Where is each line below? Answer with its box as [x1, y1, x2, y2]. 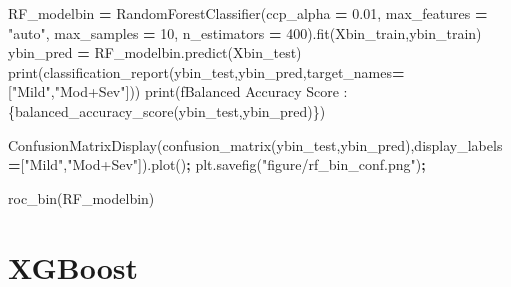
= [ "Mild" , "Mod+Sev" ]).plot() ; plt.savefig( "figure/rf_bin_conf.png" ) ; [8, 154, 426, 175]
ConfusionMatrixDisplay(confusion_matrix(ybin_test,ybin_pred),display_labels [8, 134, 503, 155]
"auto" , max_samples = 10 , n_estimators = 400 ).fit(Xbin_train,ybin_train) [8, 22, 482, 43]
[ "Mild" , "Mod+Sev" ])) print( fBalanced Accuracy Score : [8, 81, 348, 102]
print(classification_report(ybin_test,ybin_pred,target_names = [8, 61, 405, 82]
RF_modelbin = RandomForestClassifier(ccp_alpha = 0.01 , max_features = [8, 3, 488, 23]
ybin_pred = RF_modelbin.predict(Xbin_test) [8, 42, 302, 63]
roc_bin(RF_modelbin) [8, 187, 155, 208]
